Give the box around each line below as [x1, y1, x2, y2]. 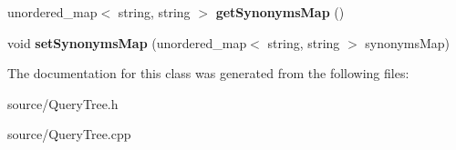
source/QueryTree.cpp [7, 125, 131, 144]
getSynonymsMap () [215, 3, 345, 21]
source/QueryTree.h [7, 94, 119, 113]
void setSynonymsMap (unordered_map [7, 33, 247, 52]
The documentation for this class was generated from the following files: [7, 64, 409, 83]
